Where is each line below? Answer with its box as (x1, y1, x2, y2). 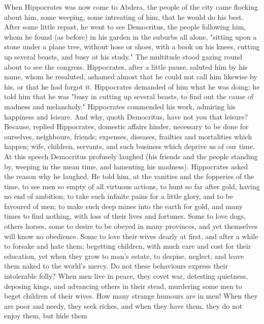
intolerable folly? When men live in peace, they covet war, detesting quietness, (4, 271, 248, 281)
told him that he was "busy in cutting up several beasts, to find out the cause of (4, 91, 254, 102)
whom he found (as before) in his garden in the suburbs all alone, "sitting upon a (4, 31, 257, 42)
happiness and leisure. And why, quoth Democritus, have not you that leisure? (4, 111, 248, 122)
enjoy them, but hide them (4, 310, 87, 321)
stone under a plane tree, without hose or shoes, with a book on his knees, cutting (4, 41, 260, 52)
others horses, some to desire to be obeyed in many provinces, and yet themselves (4, 221, 258, 231)
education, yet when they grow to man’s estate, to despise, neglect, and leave (4, 250, 244, 261)
